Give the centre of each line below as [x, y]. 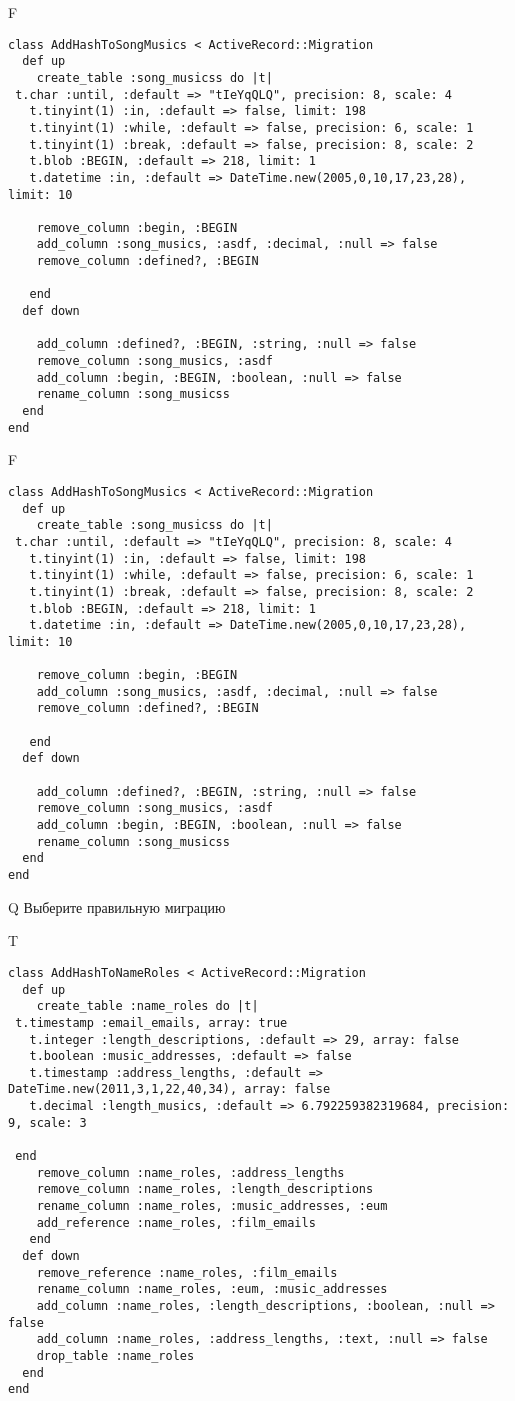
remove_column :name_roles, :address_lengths [190, 1172]
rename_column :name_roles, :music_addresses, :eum [212, 1206]
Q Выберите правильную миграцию [117, 906]
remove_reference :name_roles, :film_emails [187, 1272]
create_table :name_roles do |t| [147, 1006]
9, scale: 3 [47, 1122]
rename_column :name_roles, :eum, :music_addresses [212, 1289]
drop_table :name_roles [115, 1355]
